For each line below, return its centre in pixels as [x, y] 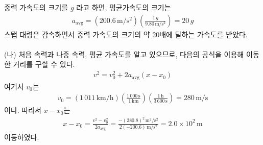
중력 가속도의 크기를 [36, 7]
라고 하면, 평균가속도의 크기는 [124, 7]
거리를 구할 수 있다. [44, 64]
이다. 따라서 [23, 110]
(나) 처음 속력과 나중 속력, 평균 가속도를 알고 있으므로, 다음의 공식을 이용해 [124, 54]
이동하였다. [22, 137]
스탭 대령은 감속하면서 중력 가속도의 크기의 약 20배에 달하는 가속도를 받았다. [126, 34]
